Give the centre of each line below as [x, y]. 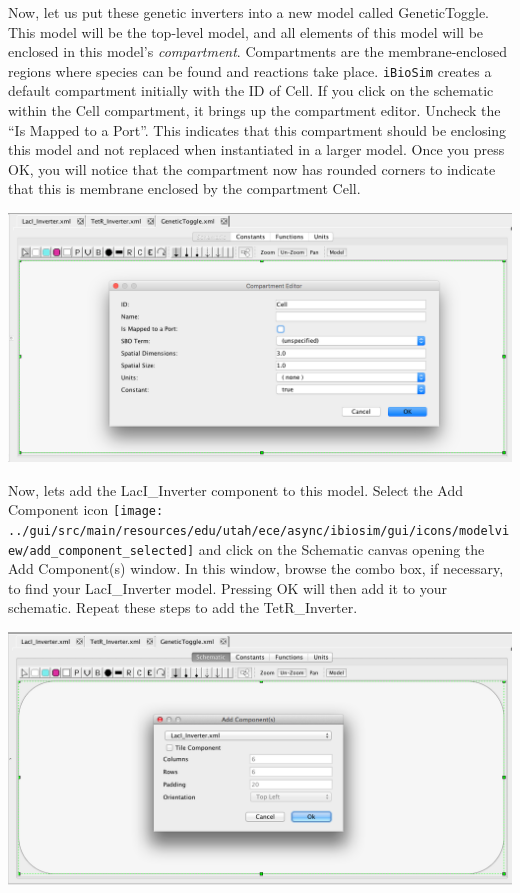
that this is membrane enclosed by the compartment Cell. [184, 188]
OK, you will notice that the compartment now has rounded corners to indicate [252, 168]
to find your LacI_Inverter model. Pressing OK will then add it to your [228, 587]
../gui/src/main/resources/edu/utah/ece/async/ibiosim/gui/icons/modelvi [259, 530]
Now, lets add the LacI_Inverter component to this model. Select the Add [235, 489]
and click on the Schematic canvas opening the [341, 548]
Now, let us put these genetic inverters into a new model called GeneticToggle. [249, 12]
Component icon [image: [86, 509]
